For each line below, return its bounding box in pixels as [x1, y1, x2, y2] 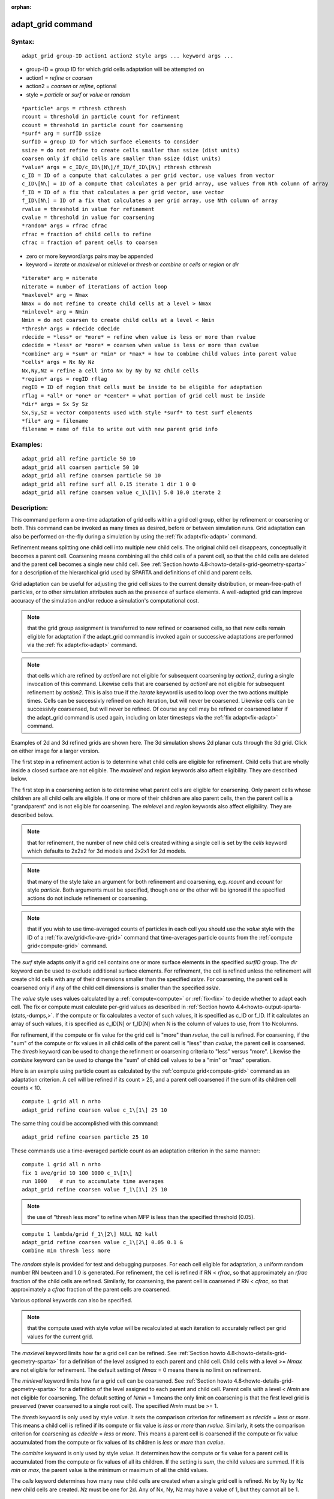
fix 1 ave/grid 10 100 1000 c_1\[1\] [22, 1169, 133, 1176]
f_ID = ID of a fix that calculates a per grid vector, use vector [22, 189, 224, 195]
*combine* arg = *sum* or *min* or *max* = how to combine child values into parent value [22, 350, 297, 357]
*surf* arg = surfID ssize [22, 130, 101, 137]
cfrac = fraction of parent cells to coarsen [22, 239, 158, 246]
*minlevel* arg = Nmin [22, 308, 89, 315]
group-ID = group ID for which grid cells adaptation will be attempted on [26, 66, 204, 73]
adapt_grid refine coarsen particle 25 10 [22, 1134, 149, 1140]
